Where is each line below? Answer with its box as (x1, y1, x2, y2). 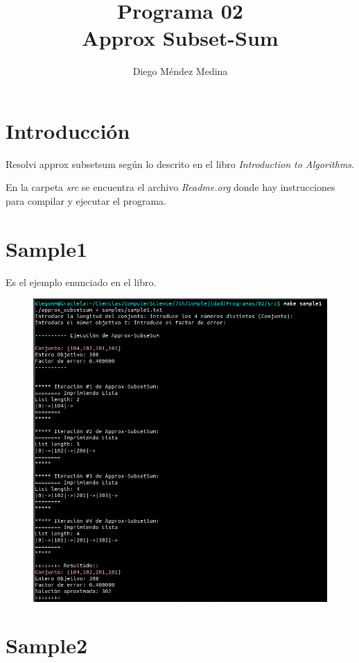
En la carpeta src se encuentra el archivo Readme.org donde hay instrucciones (6, 180, 335, 194)
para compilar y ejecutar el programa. (6, 194, 166, 208)
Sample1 (6, 234, 88, 262)
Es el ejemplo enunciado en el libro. (6, 274, 157, 289)
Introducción (6, 116, 130, 144)
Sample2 (6, 631, 88, 660)
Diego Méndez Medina (132, 64, 228, 78)
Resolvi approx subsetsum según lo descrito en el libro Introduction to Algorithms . (6, 156, 354, 171)
